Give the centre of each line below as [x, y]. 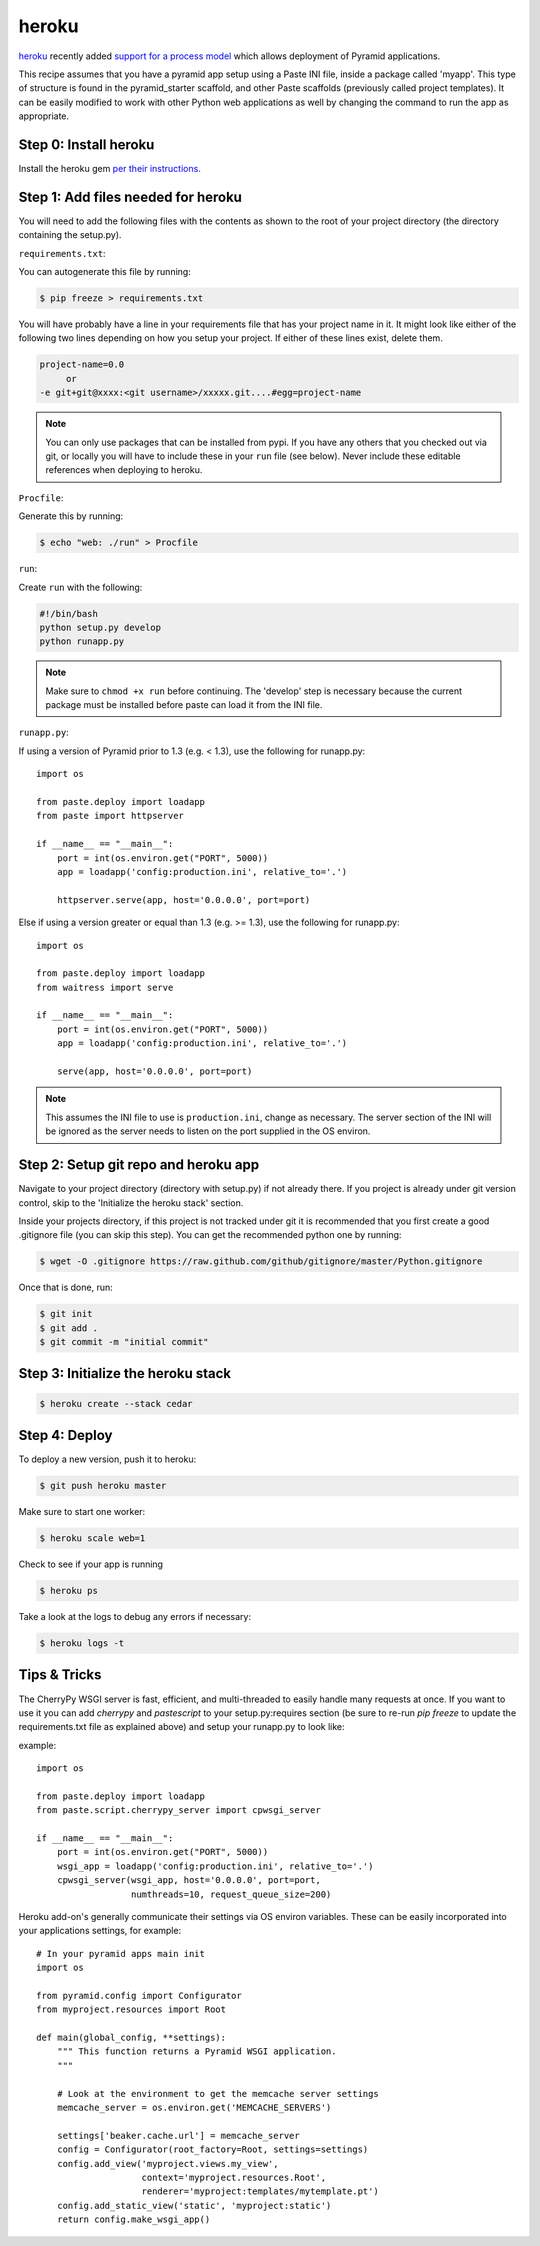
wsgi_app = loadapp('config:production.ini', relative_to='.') [215, 1866]
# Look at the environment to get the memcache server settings [217, 2093]
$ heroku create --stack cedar [116, 1403]
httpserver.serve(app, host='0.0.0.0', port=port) [183, 899]
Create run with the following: [80, 587]
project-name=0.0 [82, 364]
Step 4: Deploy [65, 1435]
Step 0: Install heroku [86, 144]
